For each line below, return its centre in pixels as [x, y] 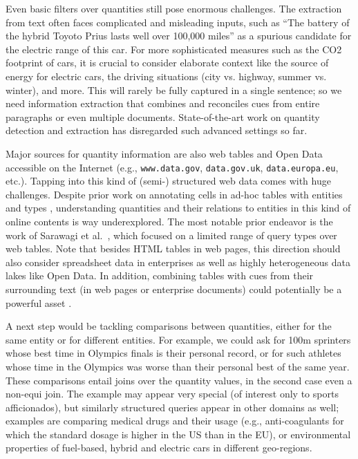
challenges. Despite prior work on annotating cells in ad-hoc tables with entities [174, 194]
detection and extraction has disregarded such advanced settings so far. [157, 130]
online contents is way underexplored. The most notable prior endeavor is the [169, 221]
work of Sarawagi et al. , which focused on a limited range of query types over [171, 235]
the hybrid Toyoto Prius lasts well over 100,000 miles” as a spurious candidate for [179, 36]
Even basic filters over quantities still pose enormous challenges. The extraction [174, 8]
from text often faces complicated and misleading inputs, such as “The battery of [178, 22]
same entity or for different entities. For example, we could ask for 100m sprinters [178, 339]
